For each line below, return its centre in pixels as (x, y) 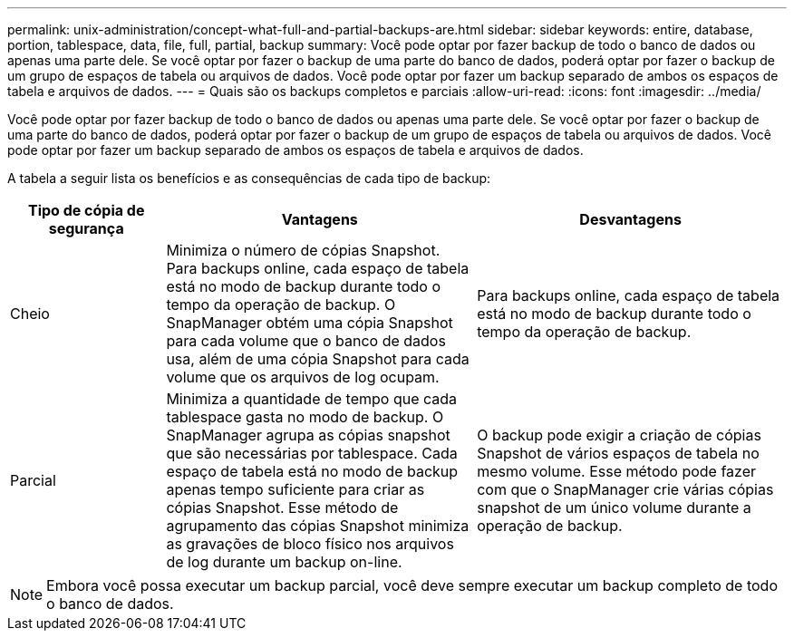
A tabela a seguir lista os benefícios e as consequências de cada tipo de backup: (249, 178)
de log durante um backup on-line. (284, 562)
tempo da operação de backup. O (281, 304)
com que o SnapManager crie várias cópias (625, 489)
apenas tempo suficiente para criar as (295, 489)
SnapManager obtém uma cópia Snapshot (310, 323)
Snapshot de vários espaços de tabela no (618, 453)
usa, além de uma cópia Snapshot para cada (318, 359)
